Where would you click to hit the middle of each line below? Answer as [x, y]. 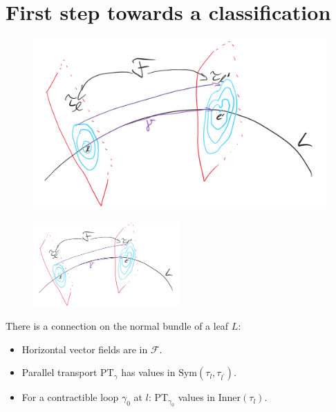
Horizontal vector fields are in [85, 349]
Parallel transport [59, 372]
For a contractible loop [70, 397]
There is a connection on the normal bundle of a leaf [117, 326]
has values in [148, 372]
